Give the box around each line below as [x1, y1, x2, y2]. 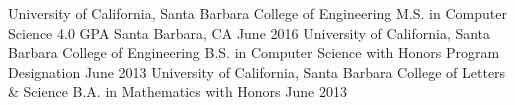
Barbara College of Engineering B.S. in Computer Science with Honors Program [8, 42, 500, 63]
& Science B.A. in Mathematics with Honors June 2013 [8, 81, 347, 102]
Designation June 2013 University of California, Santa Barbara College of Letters [8, 61, 506, 82]
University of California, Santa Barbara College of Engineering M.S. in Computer [8, 3, 507, 23]
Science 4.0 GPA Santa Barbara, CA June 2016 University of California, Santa [8, 22, 491, 43]
